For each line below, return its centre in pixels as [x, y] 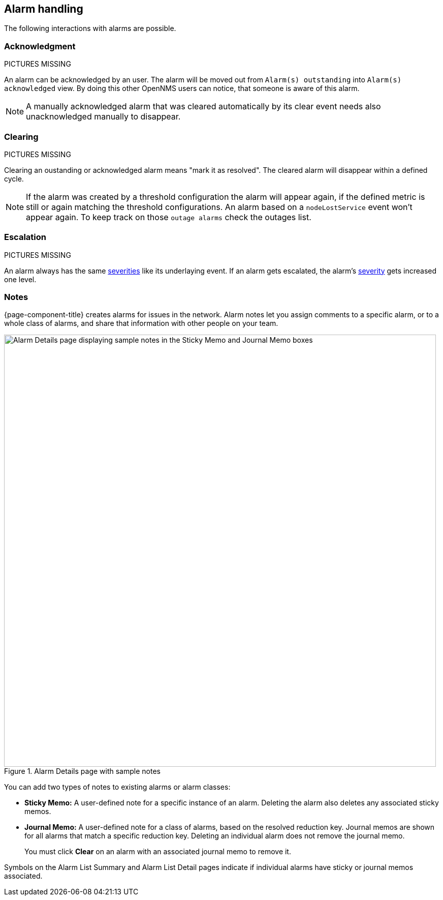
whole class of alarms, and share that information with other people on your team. [141, 323]
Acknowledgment [40, 46]
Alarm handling [44, 9]
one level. [20, 279]
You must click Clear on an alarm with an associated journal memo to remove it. [158, 852]
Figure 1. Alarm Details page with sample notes [82, 771]
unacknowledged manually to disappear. [103, 117]
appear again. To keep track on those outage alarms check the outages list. [169, 217]
